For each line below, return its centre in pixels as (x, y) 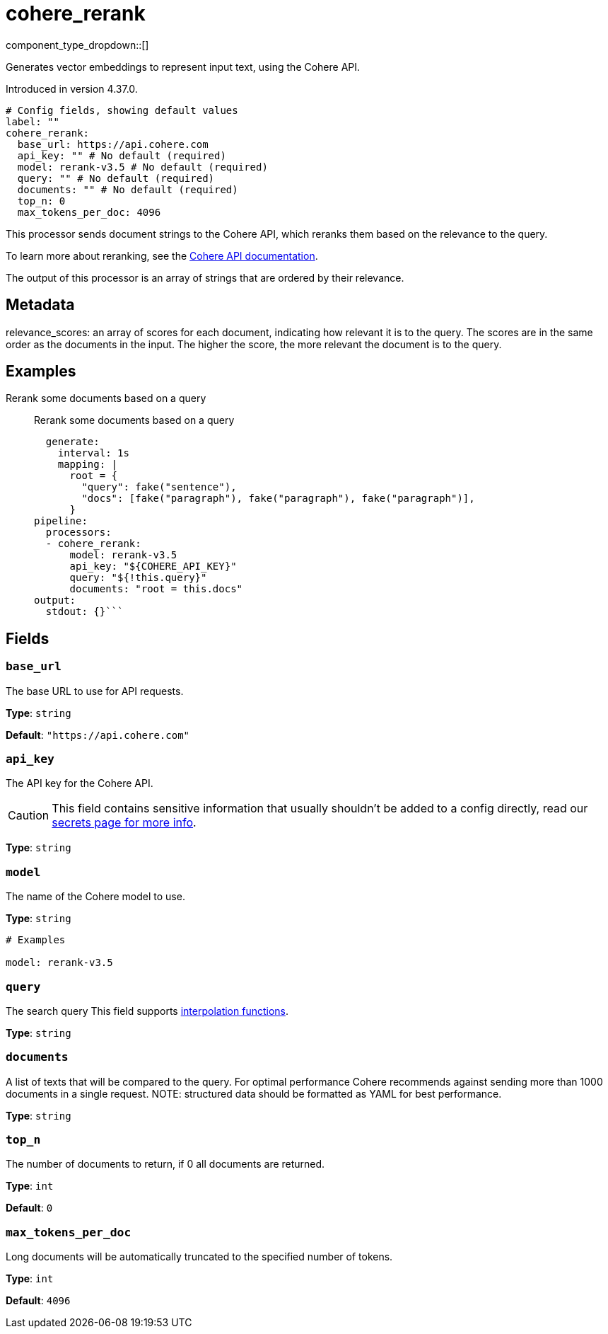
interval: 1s (93, 453)
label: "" (33, 121)
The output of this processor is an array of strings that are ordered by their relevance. (205, 277)
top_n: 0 (41, 201)
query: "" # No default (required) (116, 178)
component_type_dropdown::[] (77, 45)
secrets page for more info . (124, 823)
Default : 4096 (38, 1301)
